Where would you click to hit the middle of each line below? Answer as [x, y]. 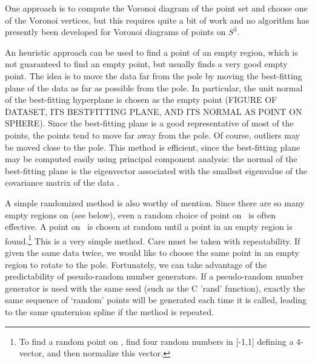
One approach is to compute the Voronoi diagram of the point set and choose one [156, 8]
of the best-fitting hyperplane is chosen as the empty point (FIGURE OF [141, 100]
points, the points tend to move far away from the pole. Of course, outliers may [152, 135]
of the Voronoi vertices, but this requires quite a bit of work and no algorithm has [157, 20]
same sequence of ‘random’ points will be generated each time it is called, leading [156, 300]
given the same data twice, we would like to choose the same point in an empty [152, 252]
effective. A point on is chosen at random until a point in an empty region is [149, 227]
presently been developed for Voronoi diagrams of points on [115, 32]
